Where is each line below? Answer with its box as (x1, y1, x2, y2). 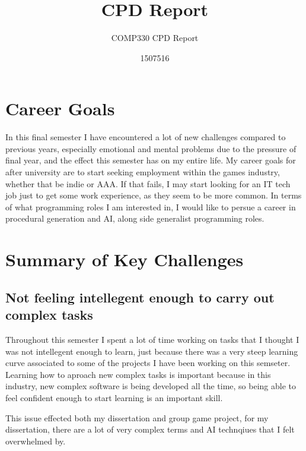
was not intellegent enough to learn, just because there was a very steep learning (5, 345, 298, 357)
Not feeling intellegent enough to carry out (5, 288, 275, 306)
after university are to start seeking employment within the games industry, (5, 166, 280, 178)
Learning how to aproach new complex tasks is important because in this (5, 368, 271, 380)
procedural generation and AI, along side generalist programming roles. (5, 212, 264, 225)
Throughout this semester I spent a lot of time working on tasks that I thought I (5, 333, 299, 345)
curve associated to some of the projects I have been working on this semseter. (5, 357, 291, 369)
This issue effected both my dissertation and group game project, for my (5, 411, 269, 424)
